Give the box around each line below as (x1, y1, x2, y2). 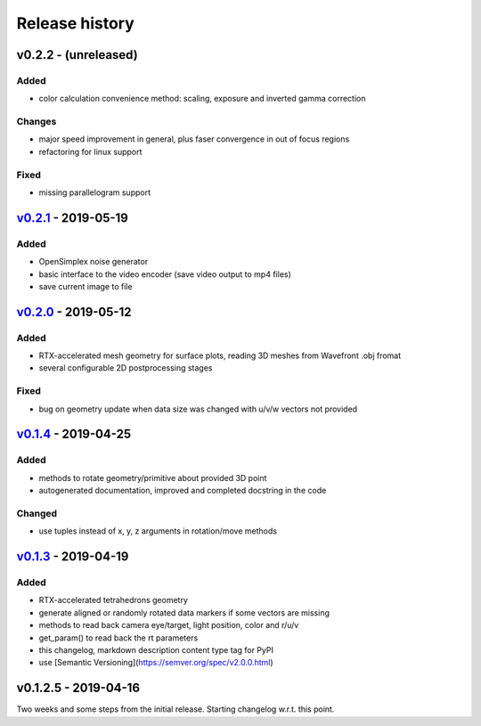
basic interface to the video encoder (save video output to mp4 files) (38, 268, 291, 280)
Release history (16, 13, 135, 33)
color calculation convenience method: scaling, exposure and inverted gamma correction (38, 94, 366, 104)
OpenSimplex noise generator (38, 257, 149, 267)
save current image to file (38, 281, 133, 291)
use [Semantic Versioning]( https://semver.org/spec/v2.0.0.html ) (38, 657, 273, 668)
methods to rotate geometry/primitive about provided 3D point (38, 472, 267, 483)
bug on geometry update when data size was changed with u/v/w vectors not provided (38, 404, 358, 414)
